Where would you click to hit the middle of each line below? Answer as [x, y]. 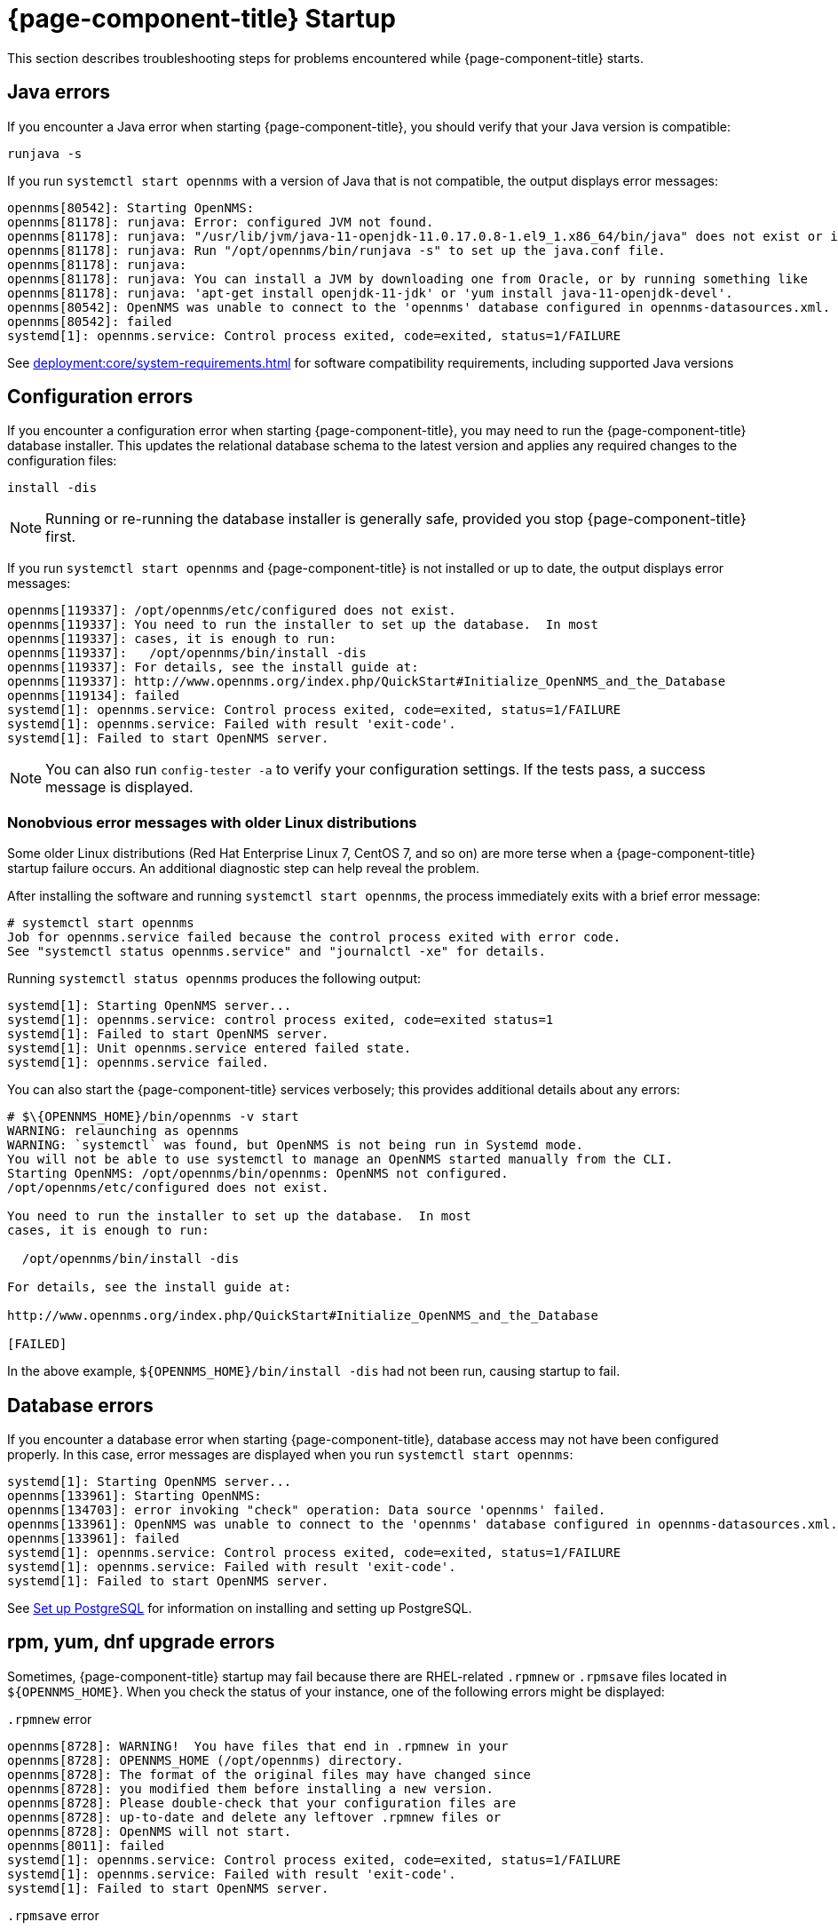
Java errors [59, 92]
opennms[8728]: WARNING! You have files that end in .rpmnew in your [258, 1746]
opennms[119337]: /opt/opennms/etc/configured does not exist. [232, 611]
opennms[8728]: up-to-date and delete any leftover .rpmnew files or [254, 1817]
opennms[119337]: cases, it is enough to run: [172, 639]
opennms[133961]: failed [93, 1539]
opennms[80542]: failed [90, 321]
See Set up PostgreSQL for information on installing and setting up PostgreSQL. [240, 1608]
